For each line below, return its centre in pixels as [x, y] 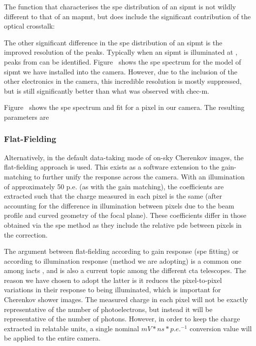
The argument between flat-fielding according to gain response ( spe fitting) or [121, 251]
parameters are [27, 117]
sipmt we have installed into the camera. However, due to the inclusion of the [121, 71]
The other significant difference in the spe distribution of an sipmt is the [113, 42]
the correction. [26, 234]
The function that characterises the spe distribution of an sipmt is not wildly [120, 6]
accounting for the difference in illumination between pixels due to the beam [119, 205]
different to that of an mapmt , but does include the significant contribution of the [128, 16]
